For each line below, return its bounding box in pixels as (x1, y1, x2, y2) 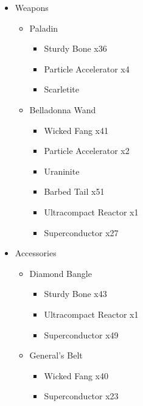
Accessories (15, 247, 57, 259)
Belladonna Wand (29, 103, 96, 116)
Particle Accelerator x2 (44, 144, 130, 157)
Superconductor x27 (44, 226, 119, 239)
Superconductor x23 (44, 390, 119, 402)
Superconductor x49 (44, 328, 119, 341)
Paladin (29, 21, 58, 34)
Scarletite (44, 83, 79, 96)
